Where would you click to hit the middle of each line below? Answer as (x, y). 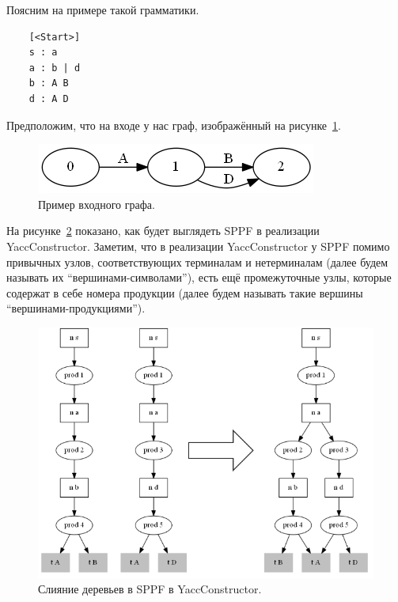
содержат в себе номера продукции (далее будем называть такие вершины (185, 292)
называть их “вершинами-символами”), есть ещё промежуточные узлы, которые (199, 277)
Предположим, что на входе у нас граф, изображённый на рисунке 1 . (174, 125)
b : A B (49, 83)
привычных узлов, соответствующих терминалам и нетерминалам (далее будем (197, 261)
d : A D (49, 98)
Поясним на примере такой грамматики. (103, 9)
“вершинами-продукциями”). (76, 308)
